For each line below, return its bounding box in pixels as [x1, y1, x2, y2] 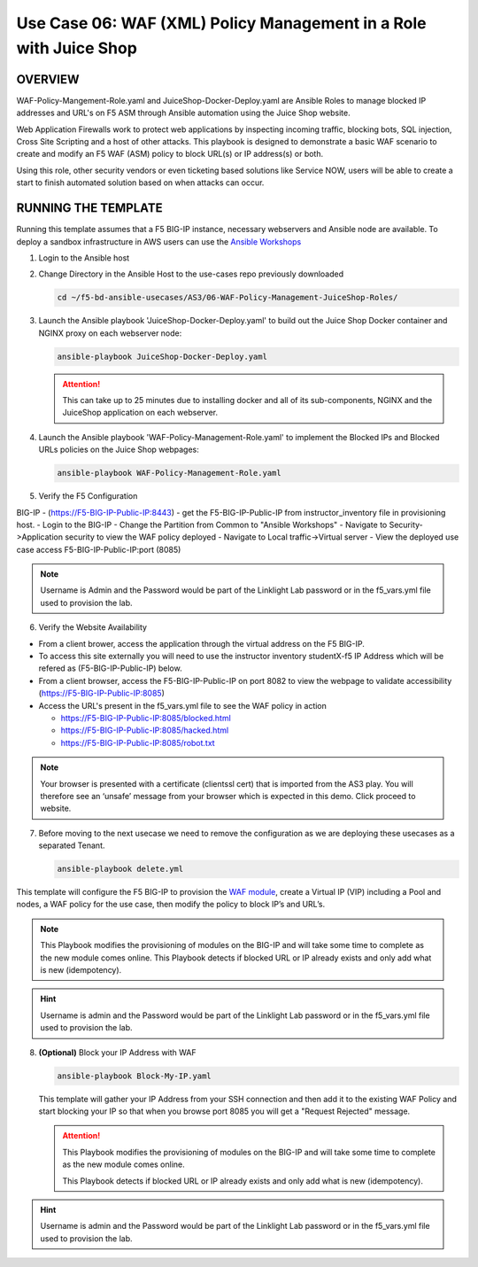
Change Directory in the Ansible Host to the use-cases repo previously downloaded [38, 268, 344, 279]
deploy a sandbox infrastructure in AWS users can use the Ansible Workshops [16, 236, 302, 247]
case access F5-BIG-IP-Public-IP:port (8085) [16, 544, 181, 555]
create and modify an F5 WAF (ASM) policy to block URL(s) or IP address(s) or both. [16, 149, 324, 159]
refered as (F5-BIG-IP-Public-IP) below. [38, 663, 182, 673]
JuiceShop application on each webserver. [62, 408, 219, 418]
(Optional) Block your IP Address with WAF [38, 1046, 197, 1058]
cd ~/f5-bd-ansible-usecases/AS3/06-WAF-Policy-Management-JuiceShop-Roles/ [57, 292, 398, 303]
